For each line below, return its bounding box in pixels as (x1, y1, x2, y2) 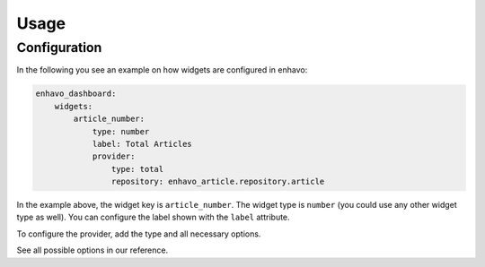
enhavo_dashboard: (35, 89, 117, 99)
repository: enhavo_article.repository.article (110, 177, 325, 187)
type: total (110, 164, 164, 174)
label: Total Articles (92, 139, 192, 149)
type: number (92, 126, 150, 136)
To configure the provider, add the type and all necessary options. (16, 228, 261, 239)
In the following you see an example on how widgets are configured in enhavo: (16, 65, 308, 75)
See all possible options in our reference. (16, 245, 169, 255)
